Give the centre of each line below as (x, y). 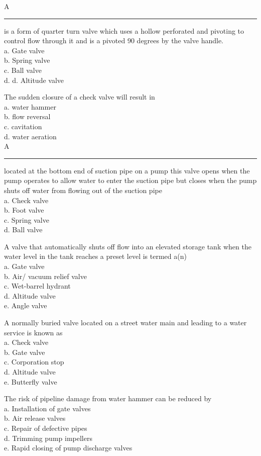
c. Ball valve (23, 70)
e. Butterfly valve (31, 381)
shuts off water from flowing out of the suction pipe (83, 190)
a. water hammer (30, 106)
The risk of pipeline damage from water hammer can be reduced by (108, 398)
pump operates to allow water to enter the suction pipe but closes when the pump (130, 180)
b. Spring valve (27, 60)
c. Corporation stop (34, 362)
